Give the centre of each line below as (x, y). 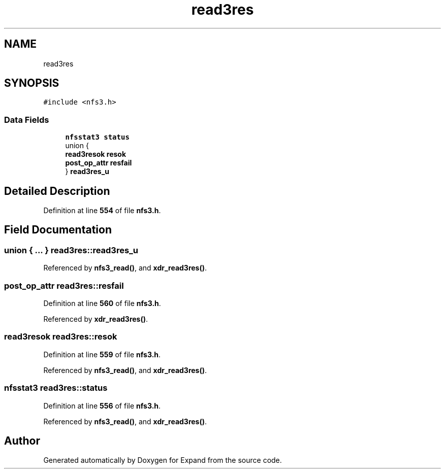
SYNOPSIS (32, 83)
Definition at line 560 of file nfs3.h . (102, 303)
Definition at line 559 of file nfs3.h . (102, 354)
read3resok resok (96, 154)
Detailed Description (57, 191)
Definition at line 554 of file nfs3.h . (102, 211)
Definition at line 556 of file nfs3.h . (102, 406)
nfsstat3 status (97, 137)
